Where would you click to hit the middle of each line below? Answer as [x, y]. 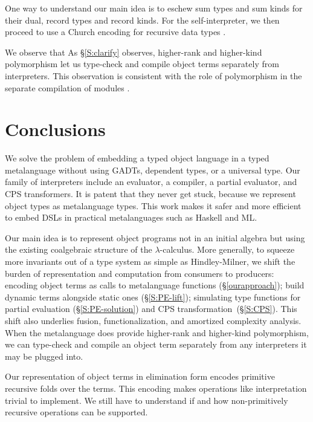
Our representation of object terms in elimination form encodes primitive [140, 376]
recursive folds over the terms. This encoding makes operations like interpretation [156, 388]
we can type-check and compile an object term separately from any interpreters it [156, 344]
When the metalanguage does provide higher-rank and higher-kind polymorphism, [157, 332]
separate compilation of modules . [67, 87]
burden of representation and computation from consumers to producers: [140, 273]
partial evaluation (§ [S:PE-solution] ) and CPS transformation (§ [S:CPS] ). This [151, 309]
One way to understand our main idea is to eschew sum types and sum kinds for [154, 8]
